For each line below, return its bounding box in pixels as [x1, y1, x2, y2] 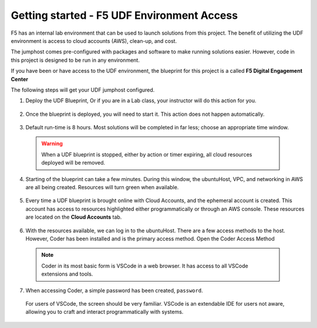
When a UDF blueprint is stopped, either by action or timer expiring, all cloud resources [41, 150, 252, 158]
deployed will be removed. [41, 159, 106, 166]
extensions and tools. [41, 270, 93, 277]
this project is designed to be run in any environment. [11, 56, 140, 63]
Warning [41, 140, 63, 147]
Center [11, 75, 29, 82]
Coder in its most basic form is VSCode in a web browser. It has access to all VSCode [41, 262, 249, 269]
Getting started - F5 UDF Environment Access [11, 9, 238, 22]
